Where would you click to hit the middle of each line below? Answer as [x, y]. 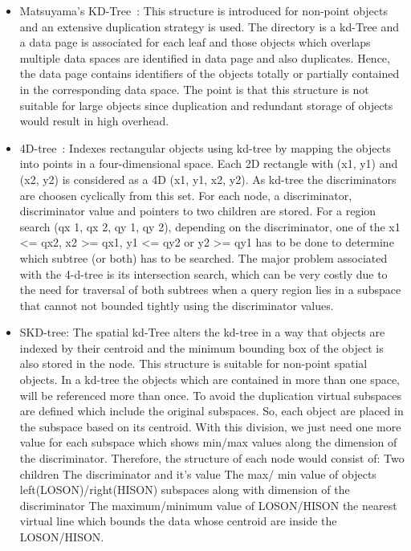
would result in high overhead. [94, 121]
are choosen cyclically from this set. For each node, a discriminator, [186, 195]
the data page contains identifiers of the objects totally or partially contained [210, 73]
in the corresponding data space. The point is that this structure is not [194, 89]
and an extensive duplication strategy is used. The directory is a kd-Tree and [210, 26]
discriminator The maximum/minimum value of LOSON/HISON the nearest [208, 505]
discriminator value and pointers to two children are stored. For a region [198, 211]
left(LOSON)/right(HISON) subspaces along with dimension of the [185, 490]
